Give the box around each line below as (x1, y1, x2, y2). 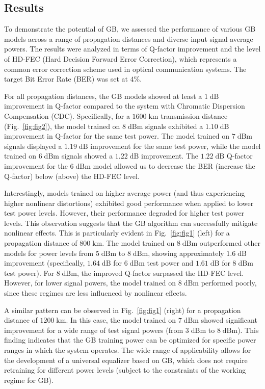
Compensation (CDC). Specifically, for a (4, 110, 130, 121)
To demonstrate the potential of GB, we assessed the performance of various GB (4, 23, 256, 34)
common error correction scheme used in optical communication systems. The (4, 63, 247, 74)
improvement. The (141, 150, 199, 161)
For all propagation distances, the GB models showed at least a (4, 90, 202, 101)
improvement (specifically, (4, 257, 85, 268)
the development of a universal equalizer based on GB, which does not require (4, 354, 248, 365)
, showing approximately (148, 247, 224, 258)
